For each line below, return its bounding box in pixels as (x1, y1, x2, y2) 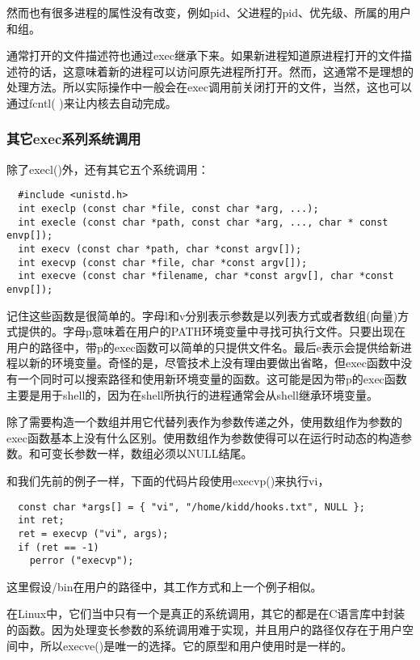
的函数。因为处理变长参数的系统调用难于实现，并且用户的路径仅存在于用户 (6, 621, 402, 638)
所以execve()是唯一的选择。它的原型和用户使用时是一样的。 (40, 637, 353, 654)
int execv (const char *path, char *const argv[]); (18, 243, 302, 255)
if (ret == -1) (18, 541, 99, 553)
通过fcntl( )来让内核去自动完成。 (6, 94, 177, 111)
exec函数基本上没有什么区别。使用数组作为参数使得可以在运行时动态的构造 (6, 429, 401, 446)
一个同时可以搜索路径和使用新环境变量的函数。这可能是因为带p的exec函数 (17, 370, 407, 387)
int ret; (18, 514, 65, 527)
